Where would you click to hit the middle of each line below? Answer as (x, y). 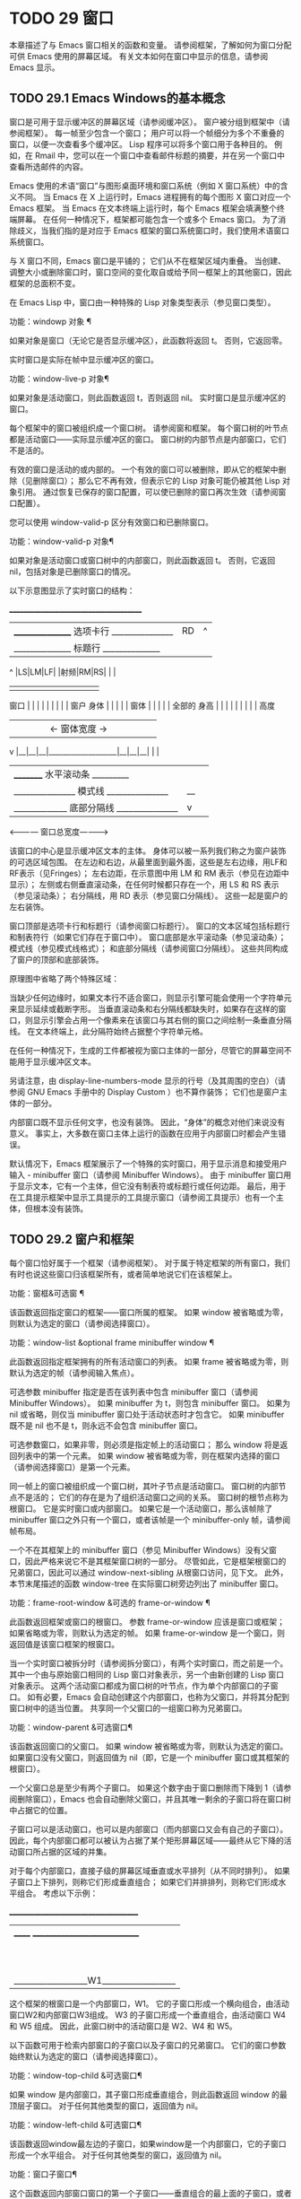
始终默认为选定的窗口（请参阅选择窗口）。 (86, 2056)
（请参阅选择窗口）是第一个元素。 (72, 1467)
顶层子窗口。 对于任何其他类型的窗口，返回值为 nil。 (106, 2106)
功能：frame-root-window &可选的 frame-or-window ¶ (110, 1602)
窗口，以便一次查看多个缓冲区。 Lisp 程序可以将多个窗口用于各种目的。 (141, 144)
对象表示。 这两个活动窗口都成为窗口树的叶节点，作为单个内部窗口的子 (140, 1685)
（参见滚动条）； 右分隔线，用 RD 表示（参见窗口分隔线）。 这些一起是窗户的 (149, 895)
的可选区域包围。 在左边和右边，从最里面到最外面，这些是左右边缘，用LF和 (149, 861)
